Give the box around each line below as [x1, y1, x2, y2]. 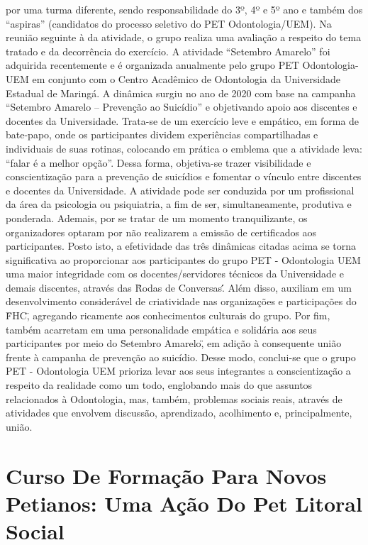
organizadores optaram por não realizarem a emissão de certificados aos [6, 224, 317, 239]
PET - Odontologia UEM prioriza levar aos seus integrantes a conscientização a [6, 363, 351, 378]
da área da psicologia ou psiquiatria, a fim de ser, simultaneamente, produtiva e [6, 197, 352, 211]
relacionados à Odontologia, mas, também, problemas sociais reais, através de [6, 391, 342, 406]
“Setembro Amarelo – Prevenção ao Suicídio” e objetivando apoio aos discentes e [6, 99, 357, 114]
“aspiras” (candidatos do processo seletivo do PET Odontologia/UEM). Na [6, 16, 332, 31]
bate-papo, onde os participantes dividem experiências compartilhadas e [6, 127, 318, 142]
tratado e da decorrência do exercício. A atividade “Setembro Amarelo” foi [6, 43, 330, 58]
